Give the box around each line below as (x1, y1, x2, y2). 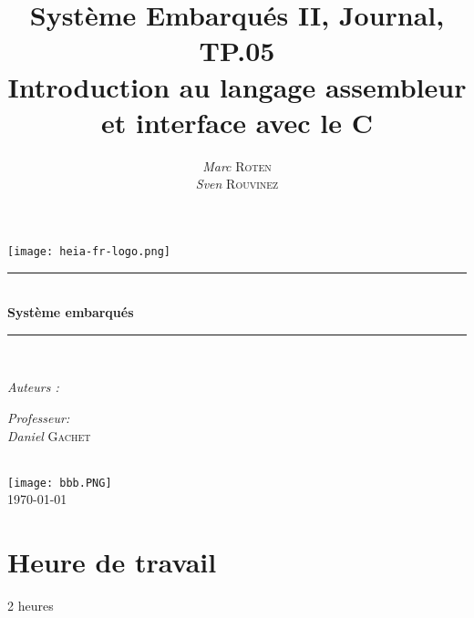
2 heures (7, 596, 54, 615)
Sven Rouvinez (195, 174, 279, 193)
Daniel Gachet (7, 426, 91, 445)
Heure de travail (7, 543, 217, 581)
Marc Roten (202, 156, 272, 175)
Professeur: (7, 407, 70, 427)
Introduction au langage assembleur (7, 67, 467, 105)
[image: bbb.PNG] (7, 476, 112, 489)
